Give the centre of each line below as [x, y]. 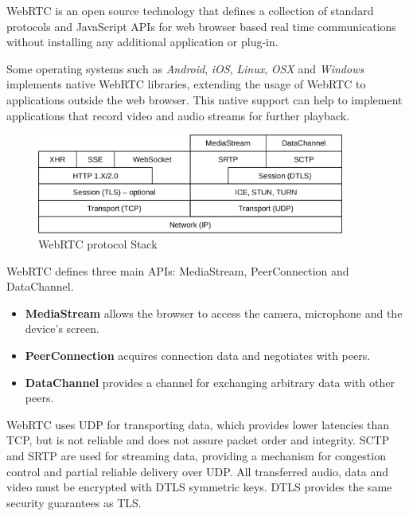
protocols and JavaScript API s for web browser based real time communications [201, 26]
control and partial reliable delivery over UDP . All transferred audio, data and [197, 471]
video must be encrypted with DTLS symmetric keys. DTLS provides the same [199, 487]
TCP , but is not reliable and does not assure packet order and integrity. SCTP [198, 440]
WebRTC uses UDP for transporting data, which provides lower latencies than [198, 424]
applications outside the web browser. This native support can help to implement [204, 99]
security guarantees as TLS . [74, 502]
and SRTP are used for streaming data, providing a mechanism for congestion [196, 456]
